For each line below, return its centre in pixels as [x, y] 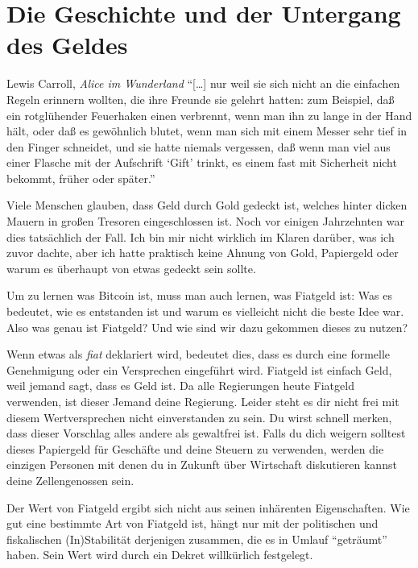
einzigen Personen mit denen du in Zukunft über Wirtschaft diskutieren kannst [202, 464]
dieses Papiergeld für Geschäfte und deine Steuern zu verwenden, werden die [195, 448]
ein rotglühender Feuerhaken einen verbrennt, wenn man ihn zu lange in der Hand [209, 115]
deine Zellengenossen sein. [70, 480]
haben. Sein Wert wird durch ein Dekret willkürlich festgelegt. [160, 555]
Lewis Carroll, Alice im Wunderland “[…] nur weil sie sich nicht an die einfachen [203, 83]
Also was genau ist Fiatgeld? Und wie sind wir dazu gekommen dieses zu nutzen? [207, 327]
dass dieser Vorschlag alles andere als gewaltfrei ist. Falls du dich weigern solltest [206, 433]
